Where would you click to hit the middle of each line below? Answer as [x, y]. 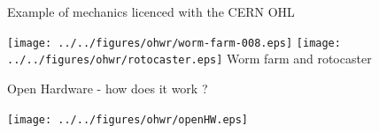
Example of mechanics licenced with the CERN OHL [151, 11]
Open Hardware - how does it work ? [108, 88]
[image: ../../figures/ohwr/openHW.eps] [128, 119]
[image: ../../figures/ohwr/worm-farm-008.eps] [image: [174, 43]
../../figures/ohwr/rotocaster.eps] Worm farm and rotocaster [189, 59]
